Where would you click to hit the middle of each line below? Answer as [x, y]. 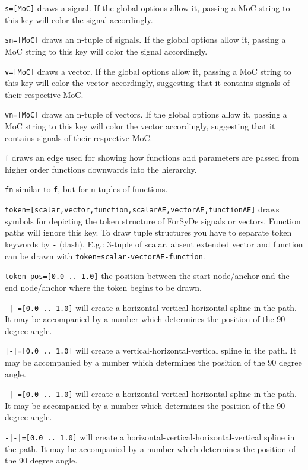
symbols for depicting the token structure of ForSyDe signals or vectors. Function [153, 220]
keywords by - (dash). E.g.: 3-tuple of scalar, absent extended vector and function [154, 244]
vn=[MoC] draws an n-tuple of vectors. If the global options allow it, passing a [146, 114]
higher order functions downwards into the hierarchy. [101, 169]
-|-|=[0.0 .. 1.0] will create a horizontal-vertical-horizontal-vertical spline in [150, 437]
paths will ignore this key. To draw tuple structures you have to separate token [148, 232]
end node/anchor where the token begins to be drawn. [103, 287]
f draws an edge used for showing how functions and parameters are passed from [152, 158]
